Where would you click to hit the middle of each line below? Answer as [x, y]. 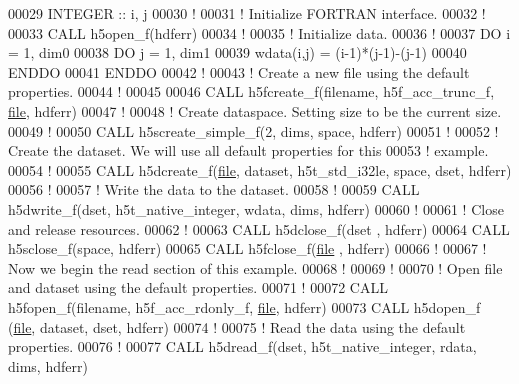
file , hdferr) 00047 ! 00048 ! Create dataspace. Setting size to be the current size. [255, 110]
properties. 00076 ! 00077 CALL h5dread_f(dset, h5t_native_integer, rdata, [242, 346]
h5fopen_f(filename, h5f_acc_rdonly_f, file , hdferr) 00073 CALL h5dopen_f [244, 306]
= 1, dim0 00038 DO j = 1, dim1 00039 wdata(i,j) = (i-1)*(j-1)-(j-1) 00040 [237, 52]
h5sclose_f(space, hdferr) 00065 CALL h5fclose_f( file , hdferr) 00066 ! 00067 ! [247, 248]
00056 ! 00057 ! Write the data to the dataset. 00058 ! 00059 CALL [214, 189]
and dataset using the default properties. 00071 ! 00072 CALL [198, 287]
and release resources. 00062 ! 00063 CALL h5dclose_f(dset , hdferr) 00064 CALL [259, 228]
